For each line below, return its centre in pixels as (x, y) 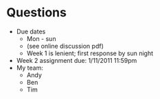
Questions (36, 13)
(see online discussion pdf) (65, 46)
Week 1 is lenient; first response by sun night (90, 53)
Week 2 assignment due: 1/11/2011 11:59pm (77, 60)
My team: (30, 68)
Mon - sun (41, 38)
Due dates (31, 31)
